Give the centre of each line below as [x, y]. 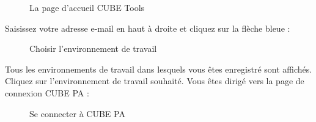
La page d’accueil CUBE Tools [87, 7]
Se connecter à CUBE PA [77, 113]
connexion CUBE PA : [47, 92]
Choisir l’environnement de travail [93, 48]
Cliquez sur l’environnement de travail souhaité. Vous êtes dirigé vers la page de [155, 81]
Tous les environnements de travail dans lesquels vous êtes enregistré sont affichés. [159, 69]
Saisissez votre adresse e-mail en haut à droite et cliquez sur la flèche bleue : [148, 28]
